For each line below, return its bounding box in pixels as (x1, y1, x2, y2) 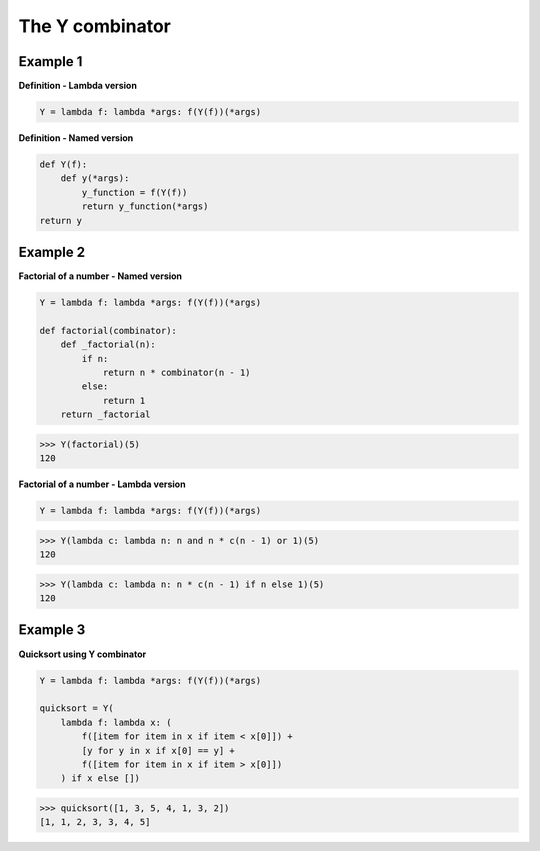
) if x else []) (60, 773, 140, 784)
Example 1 (18, 53, 83, 70)
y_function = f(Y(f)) (81, 186, 188, 198)
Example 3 (18, 621, 86, 639)
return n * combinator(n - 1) (102, 367, 251, 379)
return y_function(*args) (81, 201, 209, 212)
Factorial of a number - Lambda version (18, 478, 186, 490)
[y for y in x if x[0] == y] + (81, 745, 235, 756)
